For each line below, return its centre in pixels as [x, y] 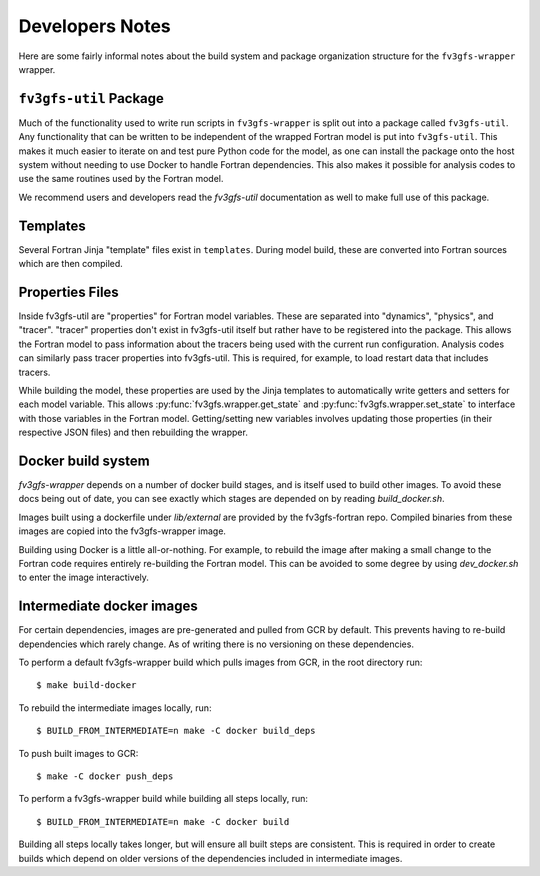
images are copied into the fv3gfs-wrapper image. [122, 531]
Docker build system [84, 460]
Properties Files [68, 291]
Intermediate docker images [108, 606]
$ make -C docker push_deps [105, 776]
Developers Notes [95, 26]
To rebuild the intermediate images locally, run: [115, 707]
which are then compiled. [71, 264]
